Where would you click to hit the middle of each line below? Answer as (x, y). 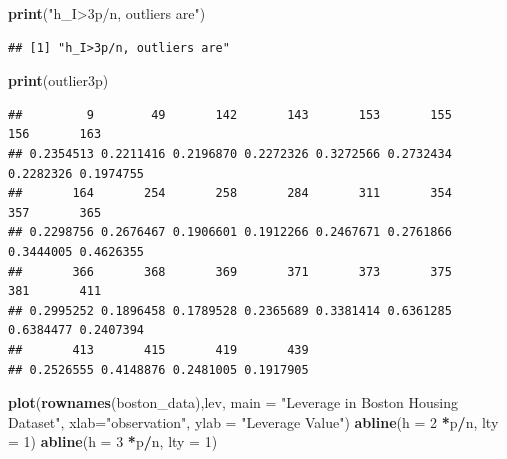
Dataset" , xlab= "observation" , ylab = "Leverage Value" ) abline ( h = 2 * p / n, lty (253, 421)
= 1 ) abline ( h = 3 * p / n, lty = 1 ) (113, 441)
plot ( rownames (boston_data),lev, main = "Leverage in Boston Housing (233, 402)
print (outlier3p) (58, 80)
